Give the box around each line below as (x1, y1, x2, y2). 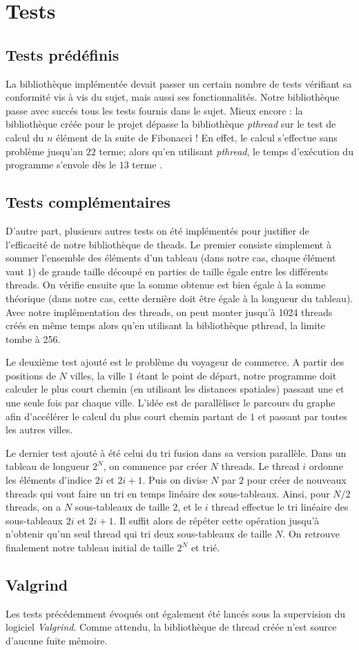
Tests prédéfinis (6, 43, 119, 65)
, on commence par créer (103, 459, 207, 473)
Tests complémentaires (6, 191, 171, 213)
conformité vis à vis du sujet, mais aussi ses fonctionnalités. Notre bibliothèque (6, 90, 340, 104)
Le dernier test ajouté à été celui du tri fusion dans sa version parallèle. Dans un (6, 445, 347, 460)
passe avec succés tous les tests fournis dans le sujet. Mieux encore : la (6, 103, 303, 117)
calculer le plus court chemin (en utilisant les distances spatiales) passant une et (6, 382, 345, 396)
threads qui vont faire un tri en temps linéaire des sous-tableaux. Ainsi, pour (6, 486, 330, 500)
